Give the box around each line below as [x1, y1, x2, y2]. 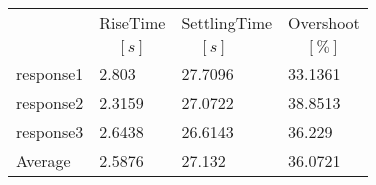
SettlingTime [181, 11, 273, 34]
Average [16, 149, 71, 172]
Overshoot [288, 11, 360, 34]
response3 [16, 120, 84, 143]
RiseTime [99, 11, 166, 34]
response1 [16, 62, 84, 85]
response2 [16, 91, 84, 114]
